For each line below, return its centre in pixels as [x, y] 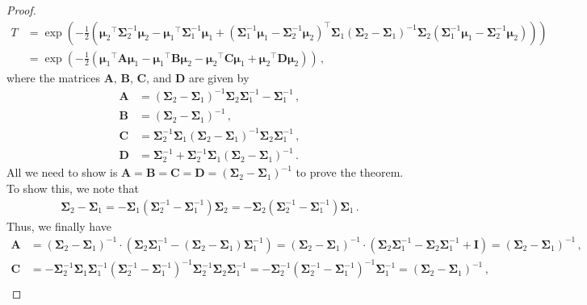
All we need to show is [62, 172]
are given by [219, 77]
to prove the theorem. [350, 172]
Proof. [21, 10]
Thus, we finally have [59, 226]
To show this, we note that [73, 188]
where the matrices [54, 77]
